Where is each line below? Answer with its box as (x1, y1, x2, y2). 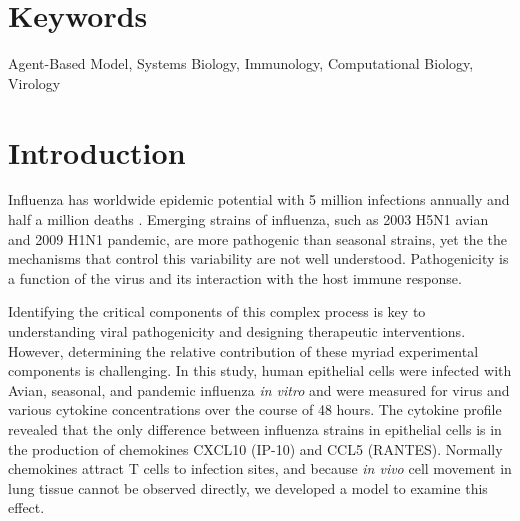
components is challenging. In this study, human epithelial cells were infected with (8, 360, 512, 381)
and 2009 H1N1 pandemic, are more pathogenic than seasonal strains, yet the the (8, 228, 507, 249)
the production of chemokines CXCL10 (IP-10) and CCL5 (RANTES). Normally (8, 438, 503, 459)
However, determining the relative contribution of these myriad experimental (8, 340, 479, 361)
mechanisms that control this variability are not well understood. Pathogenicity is (8, 248, 509, 269)
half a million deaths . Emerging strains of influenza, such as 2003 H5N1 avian (8, 209, 489, 230)
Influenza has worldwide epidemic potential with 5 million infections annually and (8, 189, 510, 210)
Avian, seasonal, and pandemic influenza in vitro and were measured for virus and (8, 379, 510, 400)
